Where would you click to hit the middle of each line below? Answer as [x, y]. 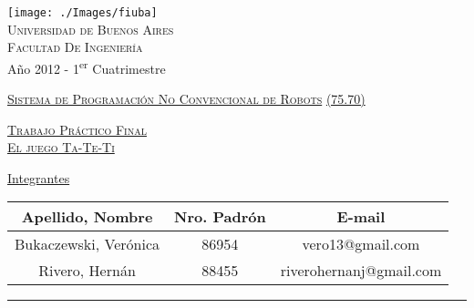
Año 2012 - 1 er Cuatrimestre [87, 67]
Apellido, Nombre [87, 217]
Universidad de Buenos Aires [91, 29]
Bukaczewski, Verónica [88, 244]
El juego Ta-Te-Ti [61, 147]
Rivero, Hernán [87, 271]
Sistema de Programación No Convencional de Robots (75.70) [186, 99]
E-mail [361, 217]
